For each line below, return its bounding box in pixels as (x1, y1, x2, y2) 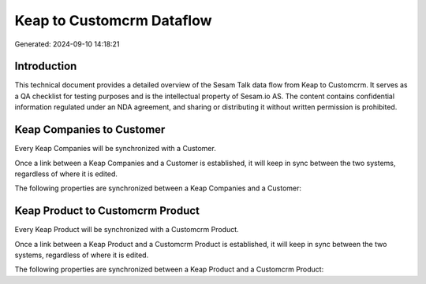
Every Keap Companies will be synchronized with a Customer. (14, 144, 216, 153)
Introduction (14, 60, 77, 73)
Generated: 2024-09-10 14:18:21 (14, 39, 120, 49)
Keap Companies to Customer (14, 123, 166, 137)
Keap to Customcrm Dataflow (14, 12, 212, 29)
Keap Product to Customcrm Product (14, 205, 200, 218)
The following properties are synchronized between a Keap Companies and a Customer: (14, 183, 302, 193)
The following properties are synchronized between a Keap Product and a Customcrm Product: (14, 264, 324, 275)
